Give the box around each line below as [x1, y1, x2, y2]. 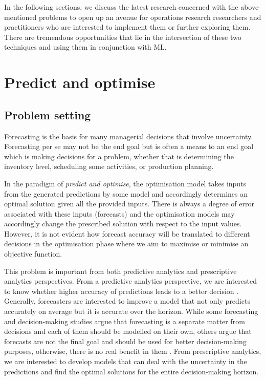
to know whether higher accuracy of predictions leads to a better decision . [4, 285, 239, 296]
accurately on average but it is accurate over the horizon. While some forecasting [4, 306, 258, 316]
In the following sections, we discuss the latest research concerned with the [4, 2, 238, 12]
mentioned [4, 11, 37, 22]
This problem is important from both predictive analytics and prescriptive [4, 265, 237, 276]
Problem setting [4, 107, 91, 122]
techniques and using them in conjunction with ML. [4, 41, 167, 52]
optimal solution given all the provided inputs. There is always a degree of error [4, 198, 254, 209]
